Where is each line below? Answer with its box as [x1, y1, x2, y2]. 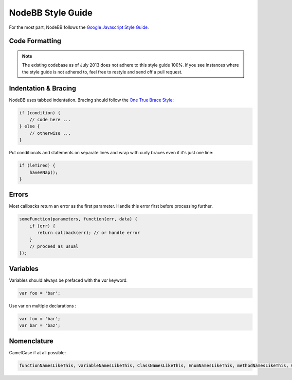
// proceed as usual [29, 243, 79, 249]
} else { [19, 124, 40, 129]
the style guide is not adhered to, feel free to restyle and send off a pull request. [22, 69, 182, 75]
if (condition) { [19, 110, 61, 115]
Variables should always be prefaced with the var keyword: [9, 277, 128, 283]
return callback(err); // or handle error [37, 230, 140, 235]
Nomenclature [9, 337, 54, 345]
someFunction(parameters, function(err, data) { [19, 217, 138, 222]
